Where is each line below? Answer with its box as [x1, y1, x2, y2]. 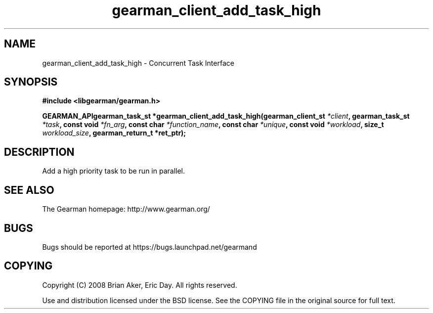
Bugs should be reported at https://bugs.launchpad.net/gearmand [42, 242, 257, 251]
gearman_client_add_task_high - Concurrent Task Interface [42, 58, 234, 67]
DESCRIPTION [4, 145, 75, 158]
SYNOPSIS [4, 76, 58, 89]
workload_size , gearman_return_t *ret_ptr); [42, 129, 186, 137]
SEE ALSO [4, 183, 54, 196]
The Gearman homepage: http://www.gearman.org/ [42, 205, 210, 214]
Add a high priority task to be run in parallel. [42, 167, 185, 176]
